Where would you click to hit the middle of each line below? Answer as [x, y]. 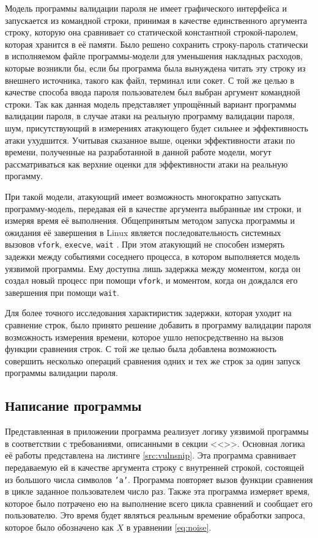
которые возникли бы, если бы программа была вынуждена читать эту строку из [155, 68]
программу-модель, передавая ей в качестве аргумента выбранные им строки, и [153, 208]
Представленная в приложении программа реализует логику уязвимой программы [157, 431]
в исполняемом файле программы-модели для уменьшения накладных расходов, [154, 56]
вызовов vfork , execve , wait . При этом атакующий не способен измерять [145, 244]
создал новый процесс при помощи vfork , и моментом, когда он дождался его [151, 280]
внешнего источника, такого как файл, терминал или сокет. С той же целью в [150, 80]
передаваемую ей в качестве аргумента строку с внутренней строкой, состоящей [155, 467]
